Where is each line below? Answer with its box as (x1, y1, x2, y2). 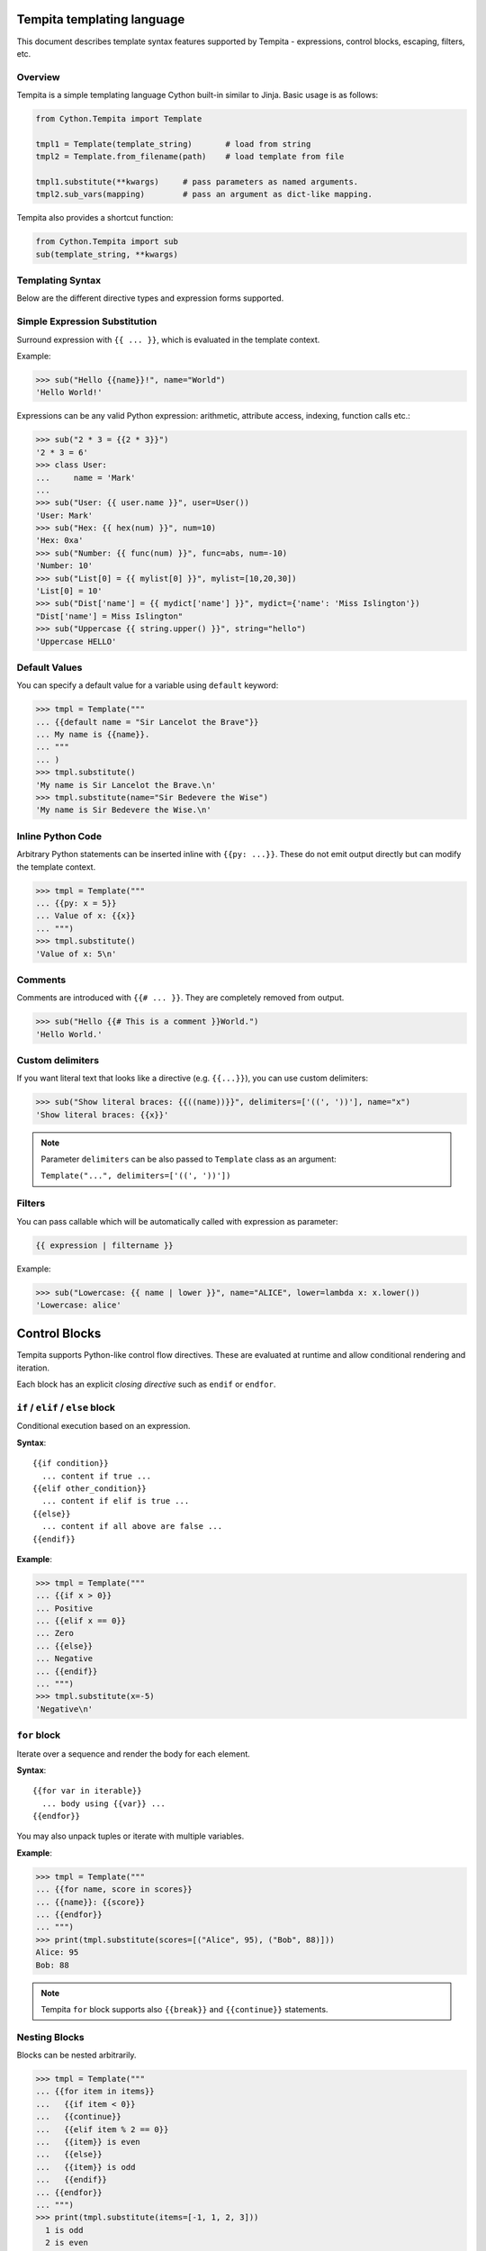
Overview (16, 70, 60, 83)
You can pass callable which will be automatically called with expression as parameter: (16, 1216, 338, 1226)
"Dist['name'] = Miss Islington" (35, 610, 184, 621)
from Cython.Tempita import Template (35, 113, 202, 124)
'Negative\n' (35, 1704, 94, 1714)
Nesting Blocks (16, 2030, 85, 2043)
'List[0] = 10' (35, 586, 103, 596)
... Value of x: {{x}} (35, 910, 136, 921)
